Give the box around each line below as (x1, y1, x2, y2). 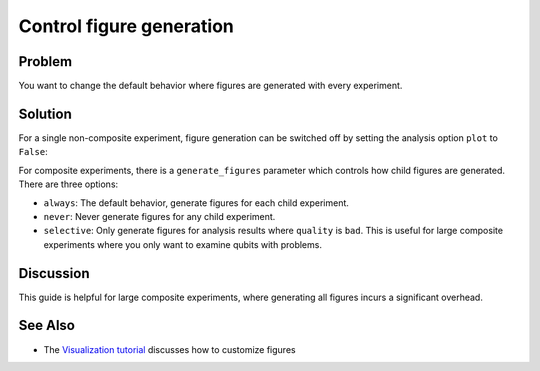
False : (18, 146, 49, 158)
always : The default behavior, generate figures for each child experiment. (43, 196, 350, 209)
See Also (18, 317, 75, 334)
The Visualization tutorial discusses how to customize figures (43, 343, 296, 355)
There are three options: (18, 178, 119, 190)
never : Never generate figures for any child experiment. (43, 210, 276, 222)
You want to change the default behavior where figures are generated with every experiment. (18, 80, 403, 92)
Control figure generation (18, 15, 234, 37)
